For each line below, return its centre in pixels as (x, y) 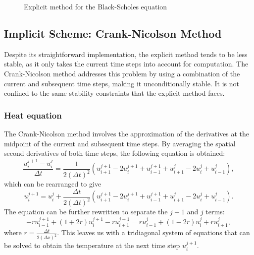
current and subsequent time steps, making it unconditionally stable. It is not (122, 83)
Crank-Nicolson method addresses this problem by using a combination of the (122, 73)
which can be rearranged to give (53, 184)
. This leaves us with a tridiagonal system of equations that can (153, 232)
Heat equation (33, 115)
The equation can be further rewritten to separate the (86, 212)
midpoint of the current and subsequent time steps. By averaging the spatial (120, 143)
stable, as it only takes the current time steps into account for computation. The (126, 64)
